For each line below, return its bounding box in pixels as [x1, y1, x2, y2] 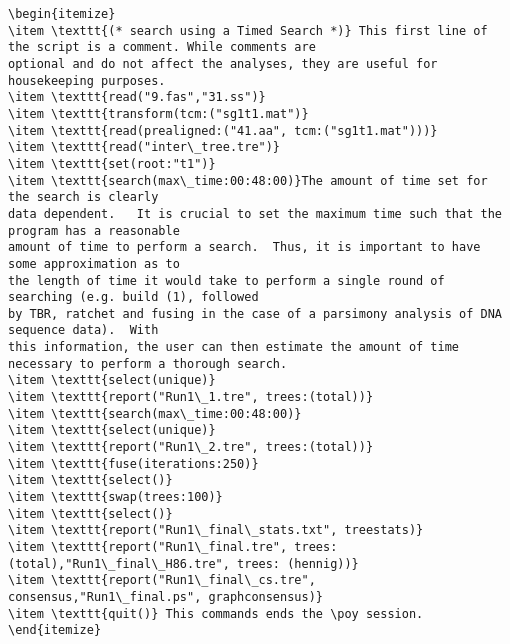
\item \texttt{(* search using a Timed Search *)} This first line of [8, 23, 488, 38]
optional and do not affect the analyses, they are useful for [8, 56, 438, 71]
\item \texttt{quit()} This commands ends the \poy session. [8, 606, 424, 621]
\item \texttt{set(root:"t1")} [8, 156, 216, 171]
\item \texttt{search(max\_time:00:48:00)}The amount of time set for [8, 173, 488, 188]
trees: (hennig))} [237, 556, 359, 571]
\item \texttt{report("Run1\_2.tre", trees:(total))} [8, 440, 374, 455]
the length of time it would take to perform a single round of [8, 273, 445, 288]
